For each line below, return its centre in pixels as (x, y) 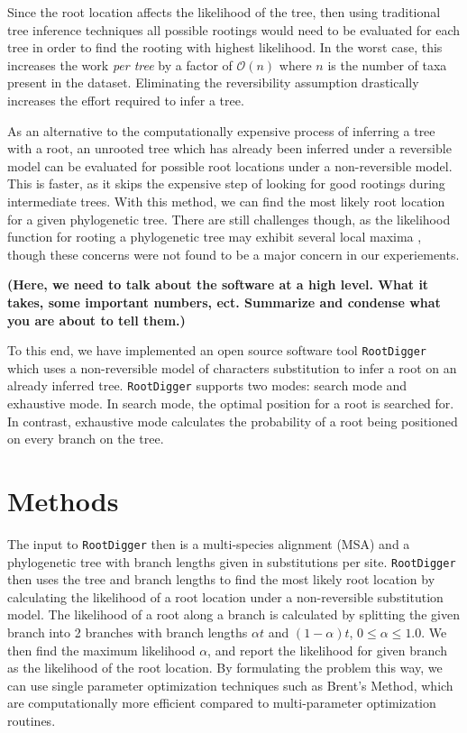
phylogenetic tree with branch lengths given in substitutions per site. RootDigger (232, 561)
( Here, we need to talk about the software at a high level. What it (218, 284)
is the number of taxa (387, 64)
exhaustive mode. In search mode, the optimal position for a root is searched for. (231, 403)
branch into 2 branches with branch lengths (128, 632)
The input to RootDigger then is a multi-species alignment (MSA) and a (209, 543)
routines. (32, 720)
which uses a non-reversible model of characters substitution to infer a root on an (232, 367)
